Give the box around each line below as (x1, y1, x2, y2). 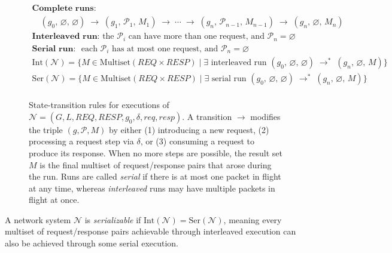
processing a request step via (29, 135, 134, 147)
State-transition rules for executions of (29, 98, 169, 111)
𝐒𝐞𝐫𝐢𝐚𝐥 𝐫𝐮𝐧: (32, 44, 76, 53)
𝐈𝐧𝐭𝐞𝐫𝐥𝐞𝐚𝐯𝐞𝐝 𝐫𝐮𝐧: (32, 32, 100, 41)
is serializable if (84, 213, 141, 226)
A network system (5, 213, 71, 226)
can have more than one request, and (128, 32, 265, 41)
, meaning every (223, 213, 282, 226)
